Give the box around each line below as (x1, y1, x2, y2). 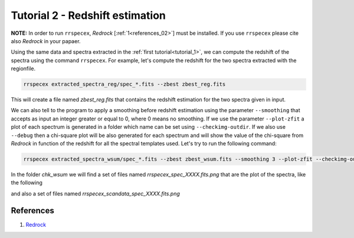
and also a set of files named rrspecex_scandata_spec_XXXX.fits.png (11, 190, 180, 197)
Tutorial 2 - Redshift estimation (11, 9, 166, 22)
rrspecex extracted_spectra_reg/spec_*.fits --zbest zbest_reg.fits (23, 81, 226, 88)
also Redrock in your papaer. (11, 37, 81, 44)
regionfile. (11, 65, 36, 72)
